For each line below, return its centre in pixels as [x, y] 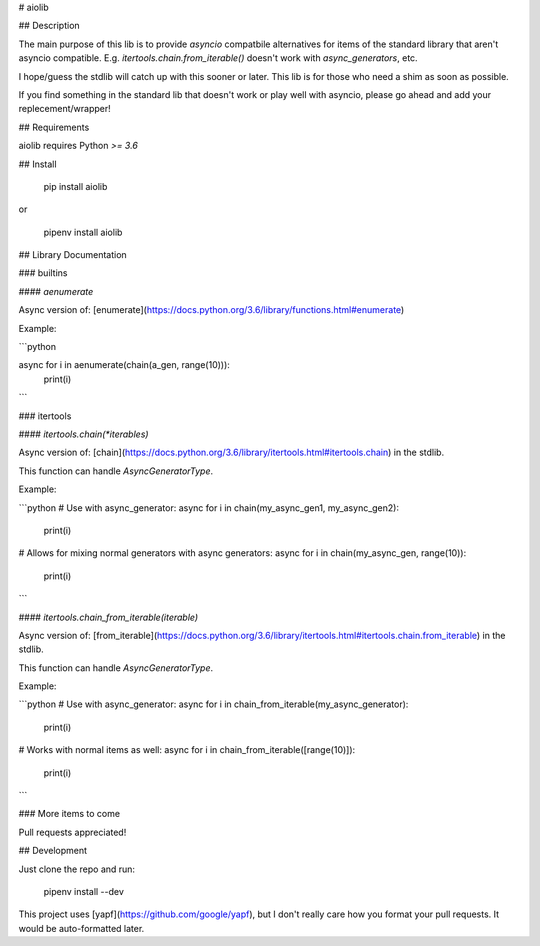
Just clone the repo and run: [76, 869]
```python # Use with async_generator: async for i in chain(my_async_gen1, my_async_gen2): [209, 507]
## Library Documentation [72, 255]
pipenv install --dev [84, 891]
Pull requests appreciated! [72, 832]
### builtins [43, 273]
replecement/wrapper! [64, 109]
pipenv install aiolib [83, 232]
